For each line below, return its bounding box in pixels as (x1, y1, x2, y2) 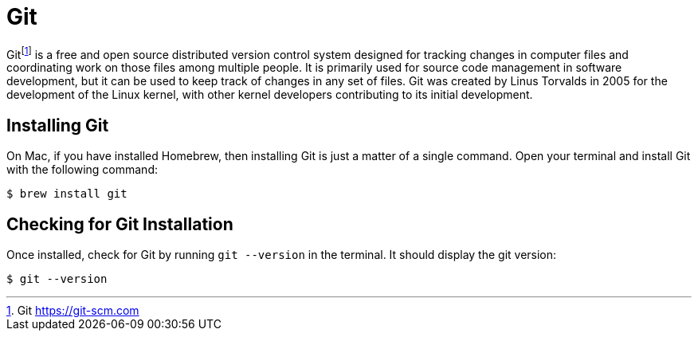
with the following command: (6, 163, 158, 177)
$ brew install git (6, 187, 127, 201)
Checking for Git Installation (6, 214, 233, 234)
